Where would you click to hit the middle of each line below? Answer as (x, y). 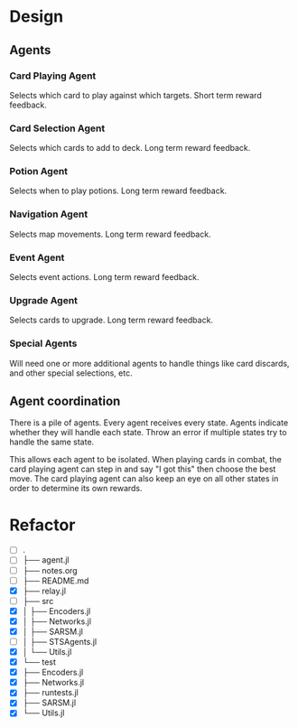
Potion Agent (39, 172)
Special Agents (43, 343)
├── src (38, 601)
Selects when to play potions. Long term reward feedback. (118, 191)
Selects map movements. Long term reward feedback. (110, 234)
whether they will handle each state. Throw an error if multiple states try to (148, 433)
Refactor (42, 525)
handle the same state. (52, 442)
